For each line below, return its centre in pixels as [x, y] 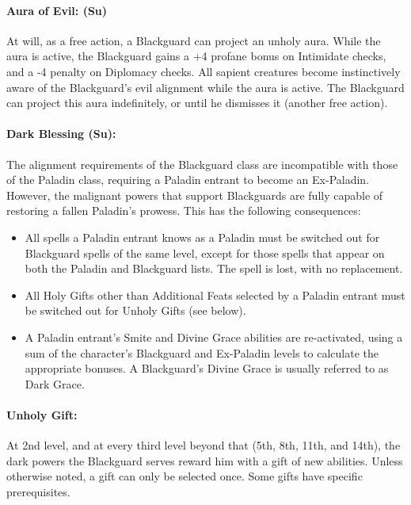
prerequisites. [38, 491]
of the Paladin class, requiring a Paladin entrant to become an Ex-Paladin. [188, 180]
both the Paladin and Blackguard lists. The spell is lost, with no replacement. [214, 268]
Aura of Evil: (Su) [57, 10]
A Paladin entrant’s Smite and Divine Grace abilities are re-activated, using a [214, 337]
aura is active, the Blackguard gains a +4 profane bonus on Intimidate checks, [196, 56]
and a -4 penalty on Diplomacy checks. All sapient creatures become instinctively [204, 71]
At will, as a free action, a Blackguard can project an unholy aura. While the [194, 40]
